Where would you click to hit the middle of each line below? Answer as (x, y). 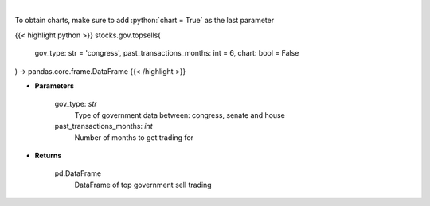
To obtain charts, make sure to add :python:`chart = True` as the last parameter (145, 21)
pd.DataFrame (78, 173)
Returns (48, 155)
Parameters (55, 86)
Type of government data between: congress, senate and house (180, 115)
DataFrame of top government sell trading (143, 185)
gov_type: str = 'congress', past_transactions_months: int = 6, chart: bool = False (167, 53)
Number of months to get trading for (134, 137)
